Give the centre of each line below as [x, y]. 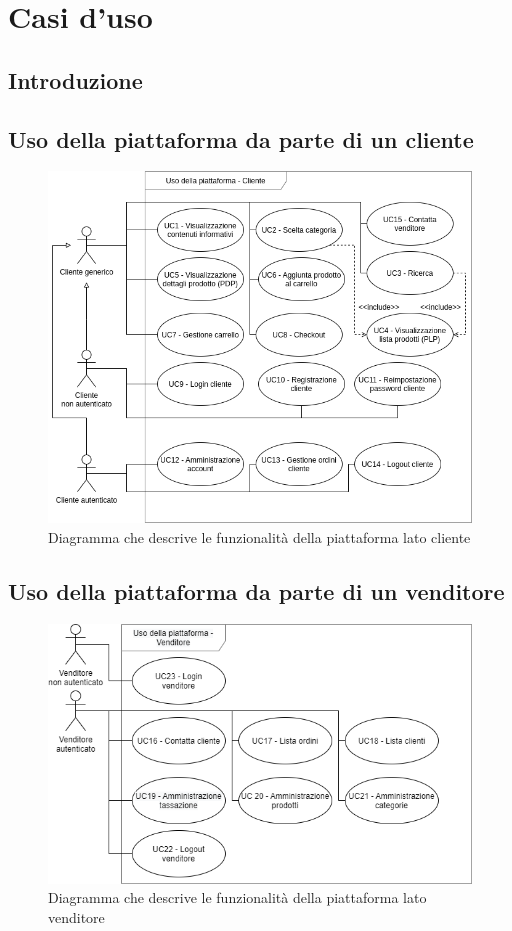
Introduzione [75, 79]
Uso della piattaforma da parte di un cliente [241, 138]
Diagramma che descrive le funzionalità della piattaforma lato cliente [259, 536]
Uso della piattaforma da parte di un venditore [256, 590]
